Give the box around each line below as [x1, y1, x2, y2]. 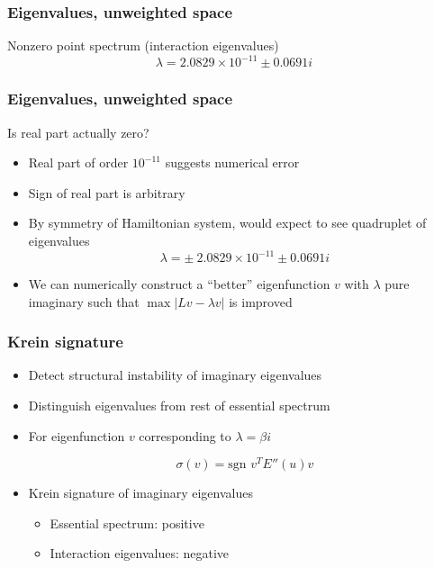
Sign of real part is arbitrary [28, 183, 185, 202]
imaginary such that [28, 292, 140, 311]
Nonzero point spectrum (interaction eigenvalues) [7, 36, 279, 55]
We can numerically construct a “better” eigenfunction [28, 275, 330, 293]
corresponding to [139, 426, 231, 445]
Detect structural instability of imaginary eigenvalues [28, 365, 322, 384]
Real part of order [28, 153, 129, 172]
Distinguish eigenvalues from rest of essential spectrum [28, 396, 330, 414]
